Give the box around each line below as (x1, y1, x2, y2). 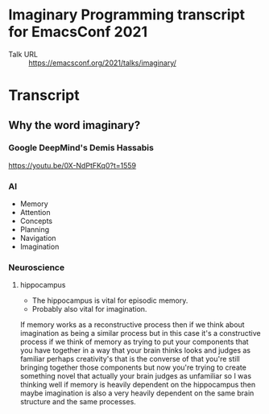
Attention (19, 208, 51, 217)
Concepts (19, 216, 53, 226)
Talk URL (8, 49, 39, 59)
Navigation (19, 234, 56, 243)
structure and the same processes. (19, 397, 137, 407)
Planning (19, 225, 50, 234)
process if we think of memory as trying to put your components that (19, 337, 249, 347)
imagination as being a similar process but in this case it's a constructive (19, 329, 261, 338)
